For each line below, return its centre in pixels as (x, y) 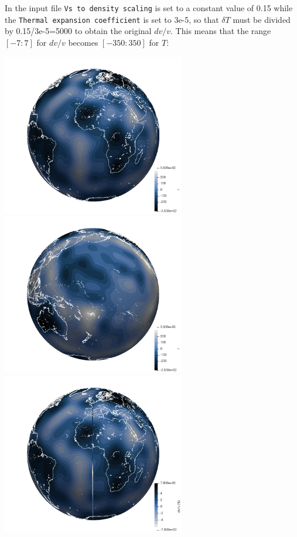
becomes (83, 42)
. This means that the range (221, 31)
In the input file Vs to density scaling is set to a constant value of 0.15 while (149, 8)
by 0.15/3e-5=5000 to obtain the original (78, 31)
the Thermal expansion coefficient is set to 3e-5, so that (112, 19)
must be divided (262, 19)
